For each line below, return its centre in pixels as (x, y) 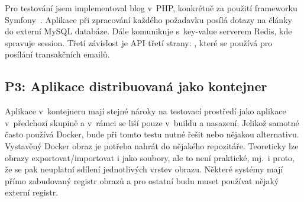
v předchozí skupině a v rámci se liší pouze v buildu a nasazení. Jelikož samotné (152, 122)
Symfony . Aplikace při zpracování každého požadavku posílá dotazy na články (148, 19)
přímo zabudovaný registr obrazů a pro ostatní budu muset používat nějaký (142, 180)
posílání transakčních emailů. (57, 54)
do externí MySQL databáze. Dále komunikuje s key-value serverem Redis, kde (148, 31)
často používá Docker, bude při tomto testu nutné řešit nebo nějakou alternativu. (152, 134)
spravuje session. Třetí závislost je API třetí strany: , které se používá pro (139, 42)
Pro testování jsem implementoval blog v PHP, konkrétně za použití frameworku (151, 8)
